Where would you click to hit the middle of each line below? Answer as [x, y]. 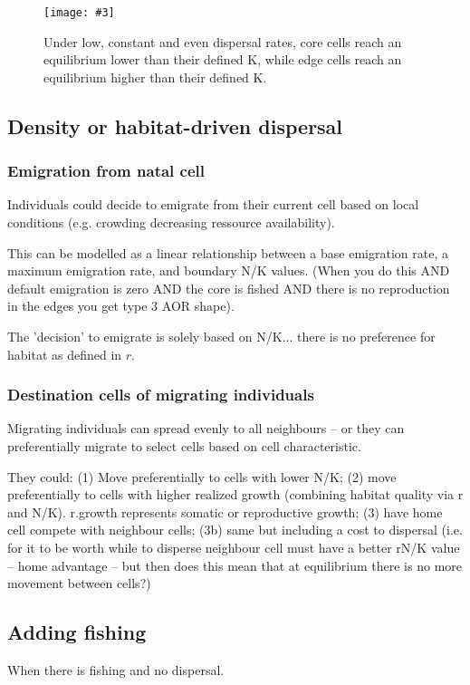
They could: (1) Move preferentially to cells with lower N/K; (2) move [202, 476]
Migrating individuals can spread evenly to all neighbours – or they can [206, 428]
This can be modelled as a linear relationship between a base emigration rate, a [228, 252]
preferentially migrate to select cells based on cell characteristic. [184, 446]
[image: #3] [79, 13]
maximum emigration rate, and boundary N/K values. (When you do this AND [229, 270]
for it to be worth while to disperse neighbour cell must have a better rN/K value [234, 547]
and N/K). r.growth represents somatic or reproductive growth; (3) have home [225, 511]
